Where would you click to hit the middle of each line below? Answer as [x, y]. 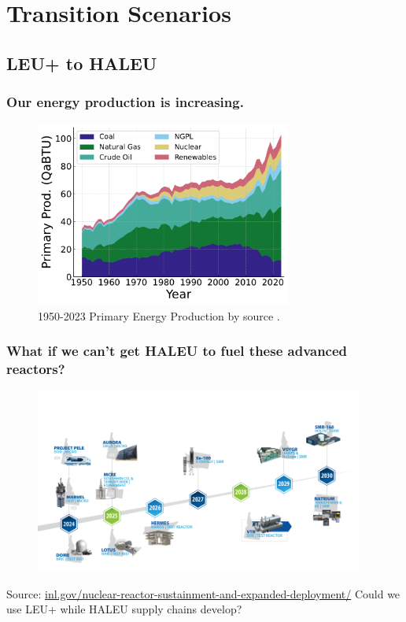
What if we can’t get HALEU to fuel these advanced [177, 351]
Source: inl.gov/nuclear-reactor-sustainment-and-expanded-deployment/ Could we [203, 593]
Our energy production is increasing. [125, 102]
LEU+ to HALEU [82, 63]
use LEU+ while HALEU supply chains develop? [124, 609]
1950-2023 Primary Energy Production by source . [159, 315]
